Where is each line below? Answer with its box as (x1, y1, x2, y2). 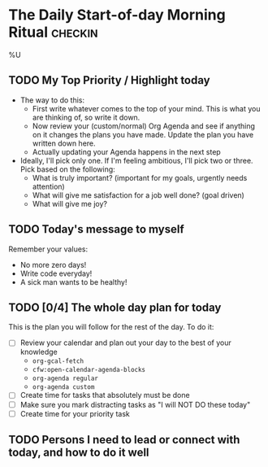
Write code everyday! (19, 268, 93, 278)
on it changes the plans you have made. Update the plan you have (32, 129, 254, 139)
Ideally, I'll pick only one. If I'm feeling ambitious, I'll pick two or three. (19, 155, 253, 165)
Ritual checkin (8, 23, 99, 41)
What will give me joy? (32, 199, 108, 208)
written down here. (32, 138, 96, 148)
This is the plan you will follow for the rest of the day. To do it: (8, 322, 214, 332)
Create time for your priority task (19, 408, 130, 418)
